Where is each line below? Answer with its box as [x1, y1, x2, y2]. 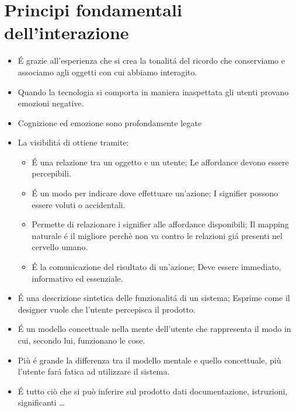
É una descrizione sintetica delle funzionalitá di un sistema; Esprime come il [18, 292, 290, 304]
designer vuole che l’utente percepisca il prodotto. [18, 303, 196, 315]
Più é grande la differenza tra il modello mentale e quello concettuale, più [18, 354, 281, 366]
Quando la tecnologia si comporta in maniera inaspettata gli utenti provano [18, 85, 289, 98]
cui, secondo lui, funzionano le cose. [18, 334, 145, 346]
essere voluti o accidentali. [32, 198, 126, 210]
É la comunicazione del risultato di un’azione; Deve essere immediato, [32, 261, 281, 273]
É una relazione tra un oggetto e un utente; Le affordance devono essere [32, 155, 289, 168]
